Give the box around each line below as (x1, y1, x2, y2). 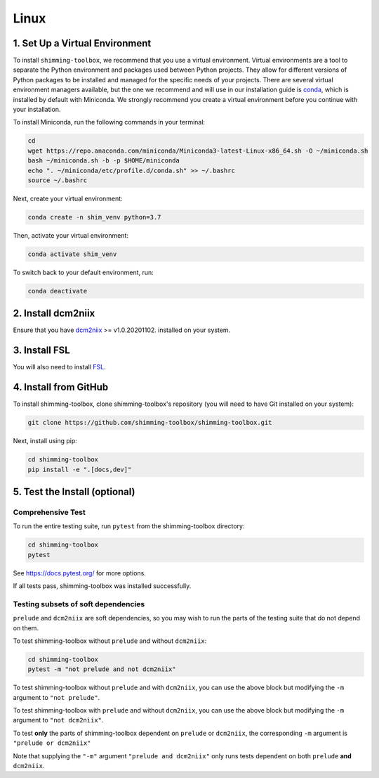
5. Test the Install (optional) (13, 485, 136, 497)
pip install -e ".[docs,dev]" (27, 465, 132, 473)
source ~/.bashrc (27, 176, 88, 184)
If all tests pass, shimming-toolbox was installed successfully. (13, 582, 192, 590)
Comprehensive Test (13, 507, 86, 517)
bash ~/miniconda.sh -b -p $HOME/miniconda (27, 157, 180, 165)
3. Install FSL (13, 345, 70, 357)
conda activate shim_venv (27, 250, 117, 258)
